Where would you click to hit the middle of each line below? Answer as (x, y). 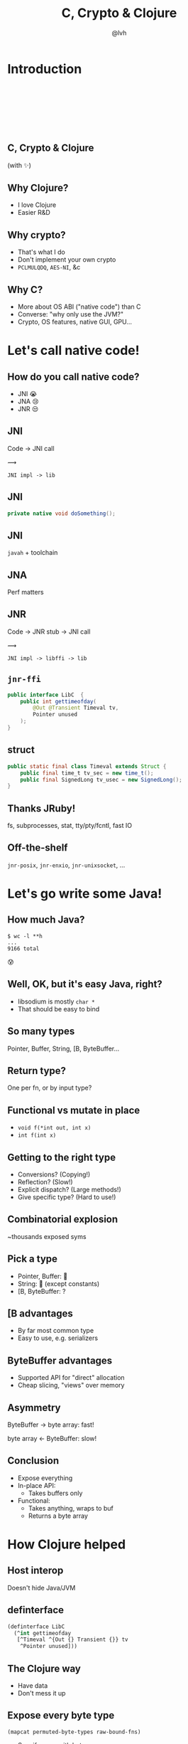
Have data (33, 1685)
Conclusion (33, 1461)
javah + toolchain (33, 553)
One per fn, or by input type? (50, 1088)
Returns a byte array (58, 1516)
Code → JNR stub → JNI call (49, 632)
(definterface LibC (36, 1627)
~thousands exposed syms (47, 1236)
